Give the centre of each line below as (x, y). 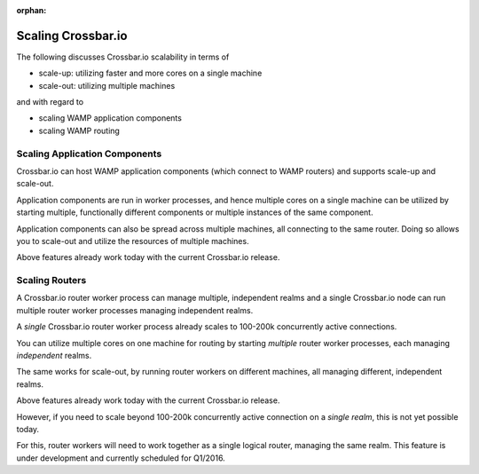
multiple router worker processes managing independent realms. (135, 310)
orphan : (31, 10)
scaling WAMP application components (110, 118)
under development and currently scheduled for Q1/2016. (121, 458)
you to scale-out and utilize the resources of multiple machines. (133, 241)
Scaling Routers (51, 280)
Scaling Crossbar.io (72, 36)
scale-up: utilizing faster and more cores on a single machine (150, 73)
